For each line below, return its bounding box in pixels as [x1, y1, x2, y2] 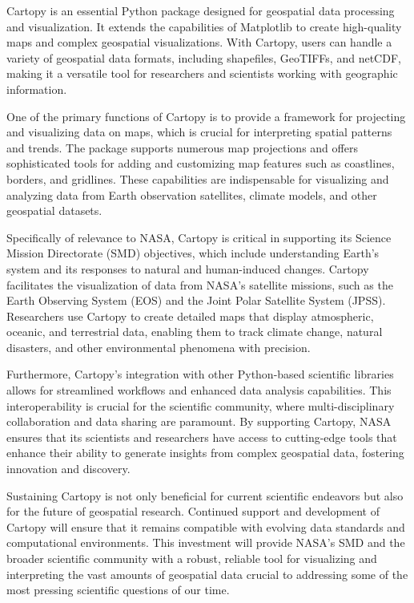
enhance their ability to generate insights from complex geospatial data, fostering [6, 444, 404, 461]
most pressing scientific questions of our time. [6, 581, 230, 598]
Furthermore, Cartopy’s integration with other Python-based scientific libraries [6, 366, 394, 382]
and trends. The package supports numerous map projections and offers [6, 139, 358, 156]
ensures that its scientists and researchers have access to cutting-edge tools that [6, 428, 397, 445]
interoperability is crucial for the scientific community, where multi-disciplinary [6, 397, 395, 414]
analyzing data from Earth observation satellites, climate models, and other [6, 186, 377, 203]
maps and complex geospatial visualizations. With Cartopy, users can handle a [6, 34, 392, 51]
